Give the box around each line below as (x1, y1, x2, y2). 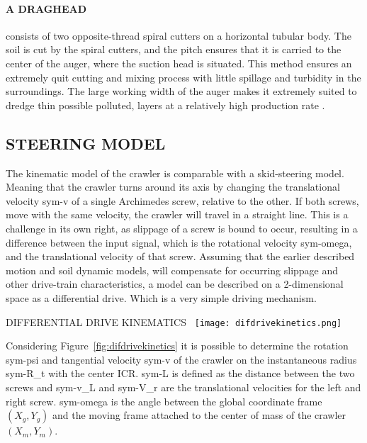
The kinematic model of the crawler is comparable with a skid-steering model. (6, 165, 344, 180)
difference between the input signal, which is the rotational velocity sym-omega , (6, 235, 352, 249)
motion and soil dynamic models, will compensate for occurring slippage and (6, 262, 339, 277)
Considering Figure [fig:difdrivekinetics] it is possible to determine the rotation (6, 338, 349, 353)
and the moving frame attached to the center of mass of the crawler (52, 408, 346, 422)
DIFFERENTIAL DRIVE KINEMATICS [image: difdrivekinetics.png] (6, 314, 342, 329)
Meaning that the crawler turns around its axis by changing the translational (6, 179, 340, 194)
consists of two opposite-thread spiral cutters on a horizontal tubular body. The (6, 28, 351, 43)
